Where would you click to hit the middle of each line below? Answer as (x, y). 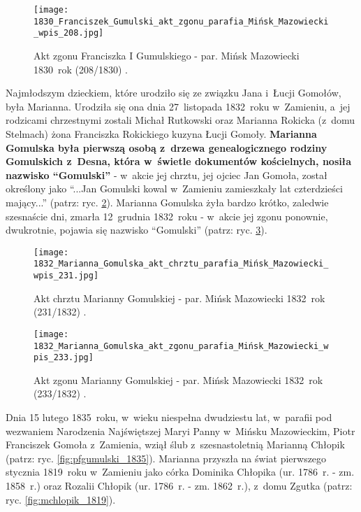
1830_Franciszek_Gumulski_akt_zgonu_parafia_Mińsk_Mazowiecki (181, 21)
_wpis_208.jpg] (69, 33)
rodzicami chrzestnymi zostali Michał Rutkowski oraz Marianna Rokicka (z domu (180, 120)
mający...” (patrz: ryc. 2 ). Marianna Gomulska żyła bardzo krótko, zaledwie (167, 202)
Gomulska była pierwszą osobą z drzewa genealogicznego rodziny (167, 147)
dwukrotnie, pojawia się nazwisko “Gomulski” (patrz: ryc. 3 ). (137, 230)
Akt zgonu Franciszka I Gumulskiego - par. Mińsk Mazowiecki (167, 55)
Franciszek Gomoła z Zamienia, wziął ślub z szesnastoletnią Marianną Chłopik (175, 445)
